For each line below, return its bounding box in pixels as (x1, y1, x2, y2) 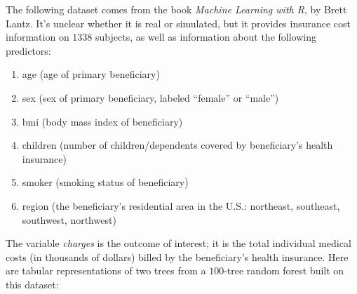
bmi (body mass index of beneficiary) (22, 114, 183, 128)
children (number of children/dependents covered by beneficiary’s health (22, 138, 333, 152)
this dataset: (6, 276, 59, 291)
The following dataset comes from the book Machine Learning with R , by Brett (6, 2, 347, 16)
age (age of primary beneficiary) (22, 67, 160, 81)
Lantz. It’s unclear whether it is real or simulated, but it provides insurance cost (6, 15, 351, 30)
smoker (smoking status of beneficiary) (22, 175, 189, 189)
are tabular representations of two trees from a (6, 263, 206, 278)
